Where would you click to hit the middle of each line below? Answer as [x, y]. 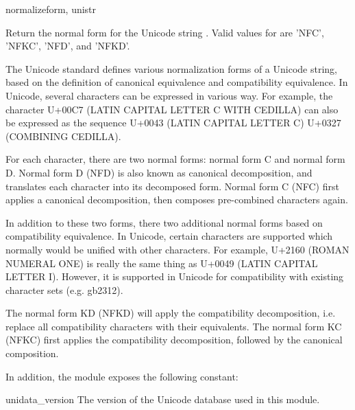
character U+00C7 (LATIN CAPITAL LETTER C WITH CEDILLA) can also [172, 109]
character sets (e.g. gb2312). [64, 289]
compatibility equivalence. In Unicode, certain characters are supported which [169, 236]
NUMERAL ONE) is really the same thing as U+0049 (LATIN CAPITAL [162, 263]
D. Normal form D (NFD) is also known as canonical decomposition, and [159, 172]
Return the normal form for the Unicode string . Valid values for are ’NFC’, [165, 32]
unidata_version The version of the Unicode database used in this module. [163, 399]
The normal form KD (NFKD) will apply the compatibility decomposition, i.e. [171, 313]
